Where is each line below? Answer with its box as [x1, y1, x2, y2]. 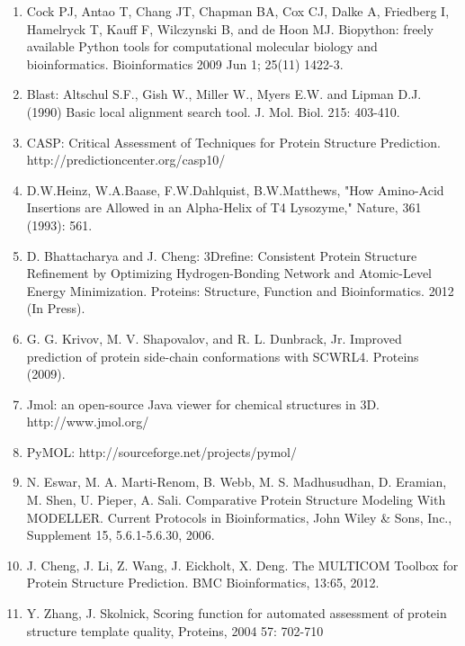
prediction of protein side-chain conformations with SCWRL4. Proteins [26, 346, 419, 365]
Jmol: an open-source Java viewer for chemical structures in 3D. [26, 394, 380, 413]
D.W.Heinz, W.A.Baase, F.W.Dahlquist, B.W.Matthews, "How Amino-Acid [26, 180, 444, 199]
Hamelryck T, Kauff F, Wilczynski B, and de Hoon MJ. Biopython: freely [26, 19, 434, 38]
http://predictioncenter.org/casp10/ [26, 150, 226, 169]
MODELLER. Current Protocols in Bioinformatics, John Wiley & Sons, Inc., [26, 507, 452, 526]
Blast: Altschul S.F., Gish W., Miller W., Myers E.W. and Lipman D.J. [26, 85, 422, 103]
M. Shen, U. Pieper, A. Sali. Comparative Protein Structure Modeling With [26, 490, 446, 509]
